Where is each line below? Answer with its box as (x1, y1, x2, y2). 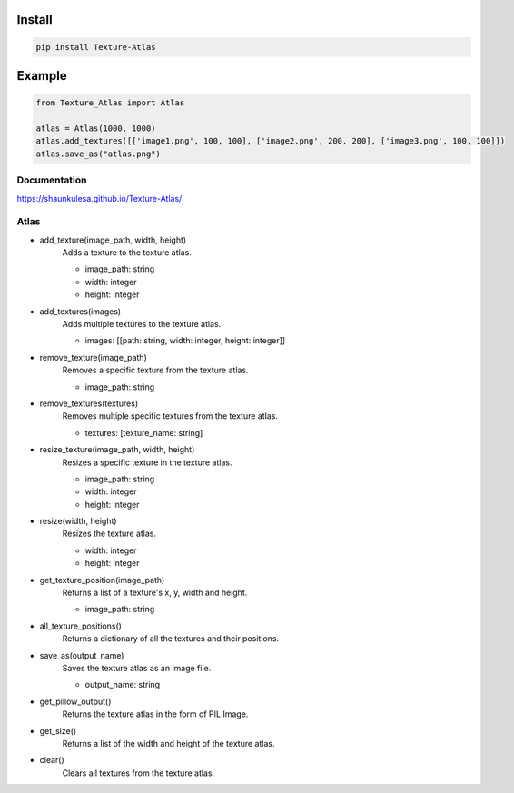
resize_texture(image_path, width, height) (39, 444, 195, 455)
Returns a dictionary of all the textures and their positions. (62, 633, 280, 644)
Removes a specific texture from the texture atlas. (62, 364, 249, 376)
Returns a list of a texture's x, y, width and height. (62, 587, 248, 599)
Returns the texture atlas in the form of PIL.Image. (62, 709, 249, 719)
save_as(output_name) (39, 649, 124, 660)
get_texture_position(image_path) (39, 574, 165, 585)
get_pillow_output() (39, 696, 112, 707)
